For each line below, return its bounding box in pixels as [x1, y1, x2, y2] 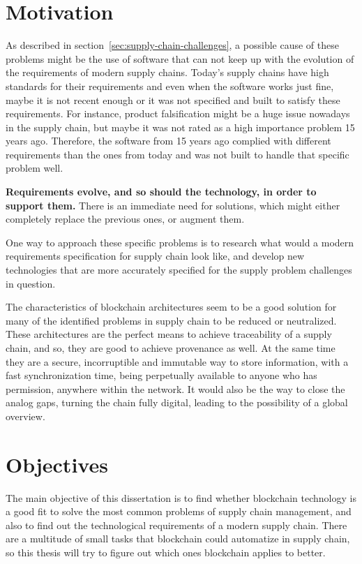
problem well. [6, 161, 63, 175]
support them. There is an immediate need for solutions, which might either [6, 198, 340, 212]
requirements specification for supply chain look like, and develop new [6, 248, 305, 263]
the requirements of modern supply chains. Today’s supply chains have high [6, 65, 329, 80]
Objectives [6, 450, 108, 478]
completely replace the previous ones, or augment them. [6, 211, 245, 226]
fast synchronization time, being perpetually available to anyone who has [6, 368, 317, 383]
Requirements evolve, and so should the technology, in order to [6, 184, 317, 199]
